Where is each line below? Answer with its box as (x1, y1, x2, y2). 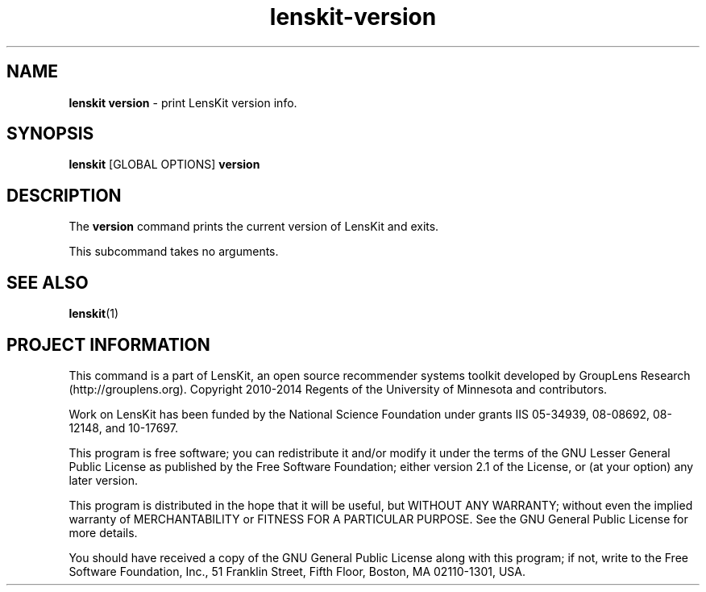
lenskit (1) (69, 306, 119, 321)
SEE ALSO (6, 272, 89, 293)
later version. (69, 473, 138, 487)
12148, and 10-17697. (69, 420, 178, 435)
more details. (69, 525, 138, 540)
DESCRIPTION (6, 185, 122, 206)
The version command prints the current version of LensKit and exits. (69, 219, 439, 234)
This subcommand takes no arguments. (69, 244, 279, 259)
